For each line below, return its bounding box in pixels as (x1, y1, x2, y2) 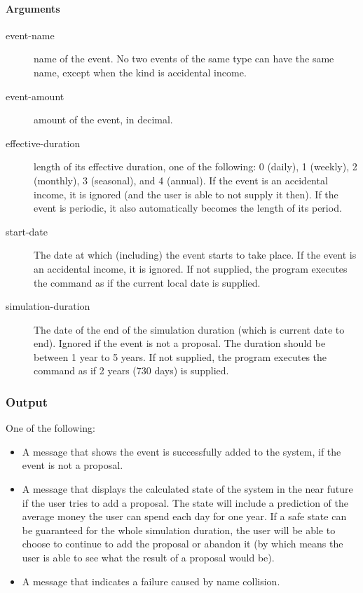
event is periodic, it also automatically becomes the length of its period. (34, 200, 342, 215)
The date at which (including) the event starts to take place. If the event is (34, 247, 357, 262)
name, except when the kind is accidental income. (34, 64, 247, 79)
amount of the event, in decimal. (34, 112, 173, 127)
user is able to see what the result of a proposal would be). (22, 550, 275, 565)
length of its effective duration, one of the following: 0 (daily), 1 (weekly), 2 (34, 159, 357, 174)
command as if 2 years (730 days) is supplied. (34, 363, 229, 378)
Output (6, 393, 48, 410)
